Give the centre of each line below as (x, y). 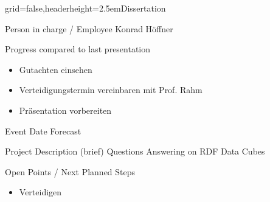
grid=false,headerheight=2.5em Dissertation (85, 8)
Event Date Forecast (43, 131)
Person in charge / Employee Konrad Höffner (89, 28)
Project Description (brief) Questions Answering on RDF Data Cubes (135, 151)
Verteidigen (40, 192)
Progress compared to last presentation (78, 49)
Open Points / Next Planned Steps (70, 171)
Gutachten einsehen (56, 69)
